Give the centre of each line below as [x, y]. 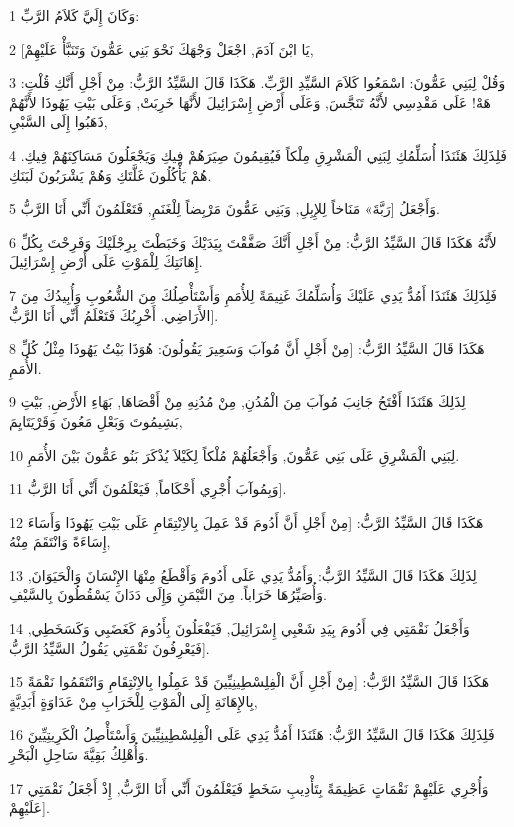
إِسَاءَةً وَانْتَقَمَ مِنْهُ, [60, 541]
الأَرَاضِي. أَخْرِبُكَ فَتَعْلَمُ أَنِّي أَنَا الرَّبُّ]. [114, 314]
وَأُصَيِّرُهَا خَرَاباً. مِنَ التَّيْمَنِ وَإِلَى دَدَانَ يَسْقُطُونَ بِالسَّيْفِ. [168, 594]
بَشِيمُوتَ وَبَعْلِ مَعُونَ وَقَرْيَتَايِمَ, [96, 420]
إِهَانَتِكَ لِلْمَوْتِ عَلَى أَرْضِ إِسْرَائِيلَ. [106, 261]
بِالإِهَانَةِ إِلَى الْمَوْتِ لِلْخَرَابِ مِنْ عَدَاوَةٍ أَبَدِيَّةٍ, [133, 700]
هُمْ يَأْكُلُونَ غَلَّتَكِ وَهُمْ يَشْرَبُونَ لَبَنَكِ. [110, 174]
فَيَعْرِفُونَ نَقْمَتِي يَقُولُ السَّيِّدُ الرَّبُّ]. [109, 647]
